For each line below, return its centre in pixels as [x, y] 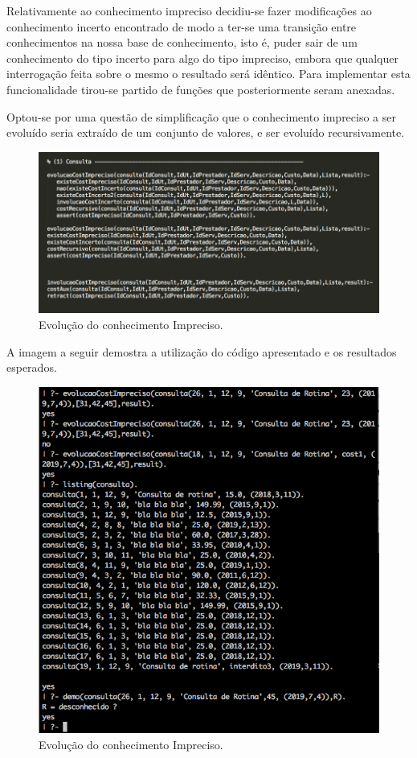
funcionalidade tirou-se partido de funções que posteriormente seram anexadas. [201, 89]
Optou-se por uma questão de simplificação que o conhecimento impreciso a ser [202, 116]
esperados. [32, 367]
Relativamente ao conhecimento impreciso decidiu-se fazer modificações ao [189, 10]
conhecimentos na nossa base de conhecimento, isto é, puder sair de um [182, 42]
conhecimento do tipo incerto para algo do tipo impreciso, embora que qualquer [202, 58]
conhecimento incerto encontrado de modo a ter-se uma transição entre [182, 26]
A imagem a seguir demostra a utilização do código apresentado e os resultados [202, 351]
